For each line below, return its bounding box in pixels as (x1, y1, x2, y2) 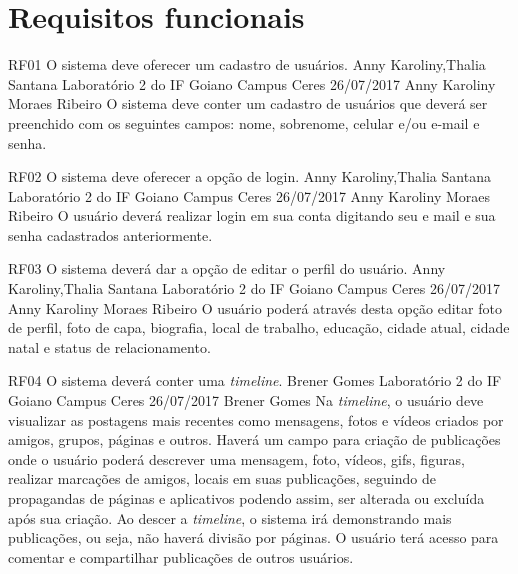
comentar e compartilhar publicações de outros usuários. (8, 546, 354, 567)
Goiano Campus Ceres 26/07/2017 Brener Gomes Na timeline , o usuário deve (8, 390, 484, 411)
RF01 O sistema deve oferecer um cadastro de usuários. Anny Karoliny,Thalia (8, 54, 486, 75)
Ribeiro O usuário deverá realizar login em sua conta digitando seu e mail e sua (8, 205, 496, 226)
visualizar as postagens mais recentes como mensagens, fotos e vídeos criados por (8, 409, 504, 430)
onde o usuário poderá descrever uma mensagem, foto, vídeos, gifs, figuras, (8, 448, 465, 469)
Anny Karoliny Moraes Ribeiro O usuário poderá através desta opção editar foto (8, 297, 502, 318)
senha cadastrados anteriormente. (8, 224, 213, 245)
